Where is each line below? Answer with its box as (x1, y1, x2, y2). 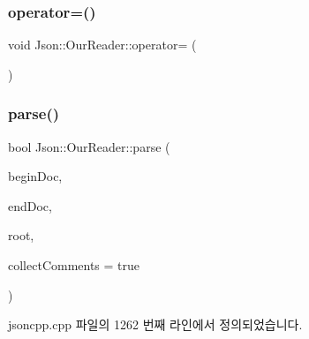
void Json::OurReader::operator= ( (8, 35, 197, 54)
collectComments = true (8, 256, 140, 274)
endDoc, (8, 196, 52, 215)
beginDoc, (8, 167, 63, 185)
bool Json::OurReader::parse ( (8, 137, 170, 155)
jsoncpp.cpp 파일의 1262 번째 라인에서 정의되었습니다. (8, 315, 303, 334)
